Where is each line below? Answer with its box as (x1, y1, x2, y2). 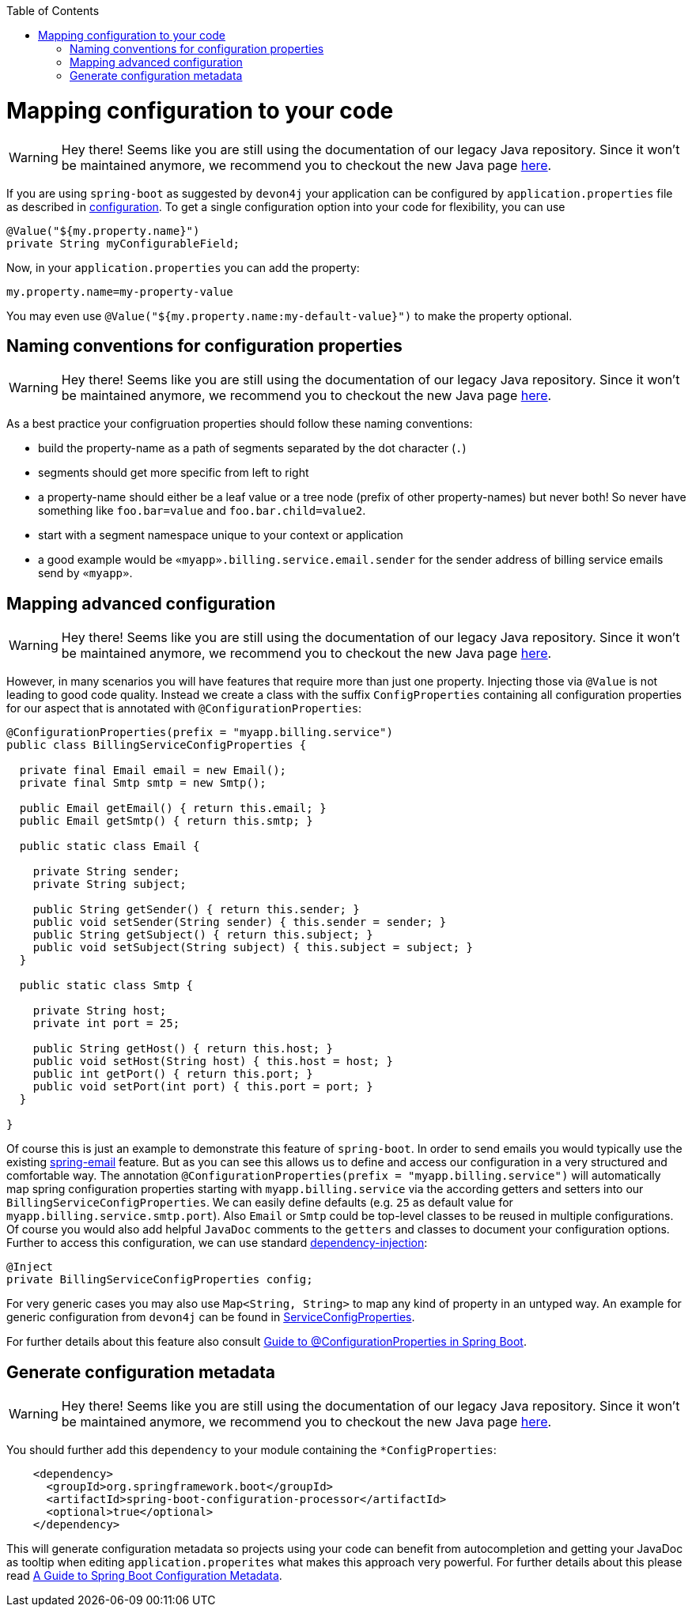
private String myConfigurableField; (6, 236, 240, 250)
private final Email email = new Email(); (19, 764, 287, 777)
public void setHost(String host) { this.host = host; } (32, 1055, 393, 1068)
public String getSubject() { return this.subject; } (32, 928, 373, 942)
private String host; (32, 1004, 167, 1018)
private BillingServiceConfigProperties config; (6, 1273, 313, 1286)
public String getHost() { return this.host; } (32, 1042, 334, 1056)
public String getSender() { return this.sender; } (32, 903, 360, 916)
